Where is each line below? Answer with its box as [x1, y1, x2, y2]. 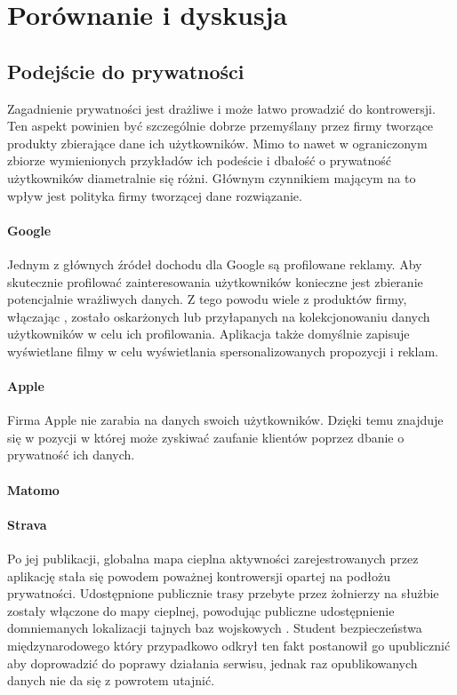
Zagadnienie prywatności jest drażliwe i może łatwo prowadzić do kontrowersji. [7, 99, 436, 117]
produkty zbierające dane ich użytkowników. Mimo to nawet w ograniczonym [7, 133, 428, 152]
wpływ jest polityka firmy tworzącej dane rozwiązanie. [7, 186, 302, 204]
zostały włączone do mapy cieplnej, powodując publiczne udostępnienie [7, 601, 395, 619]
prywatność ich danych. [7, 445, 135, 464]
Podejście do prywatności [7, 57, 245, 84]
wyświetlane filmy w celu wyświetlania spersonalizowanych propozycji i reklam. [7, 341, 438, 360]
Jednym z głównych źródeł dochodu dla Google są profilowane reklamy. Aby [7, 254, 422, 273]
